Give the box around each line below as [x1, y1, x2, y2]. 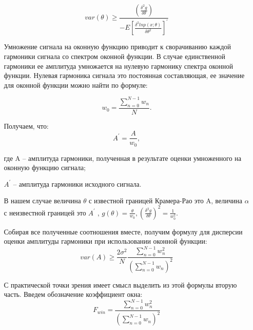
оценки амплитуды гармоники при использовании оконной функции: [4, 236, 207, 246]
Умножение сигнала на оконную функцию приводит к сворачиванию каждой [4, 41, 231, 52]
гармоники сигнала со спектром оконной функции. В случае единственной [4, 51, 225, 61]
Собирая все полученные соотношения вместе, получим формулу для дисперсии [4, 226, 243, 236]
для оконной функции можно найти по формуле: [4, 79, 148, 90]
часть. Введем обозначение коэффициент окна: [4, 289, 142, 299]
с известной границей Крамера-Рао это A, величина [88, 195, 242, 205]
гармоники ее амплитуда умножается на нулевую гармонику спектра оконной [4, 60, 234, 71]
